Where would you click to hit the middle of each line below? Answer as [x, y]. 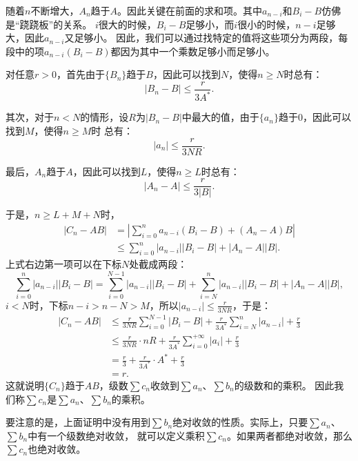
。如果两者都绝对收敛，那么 [290, 435]
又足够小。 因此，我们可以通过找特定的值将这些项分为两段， [201, 38]
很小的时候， [267, 24]
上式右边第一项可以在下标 [63, 264]
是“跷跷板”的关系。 [49, 24]
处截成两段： [158, 264]
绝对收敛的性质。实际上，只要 [240, 422]
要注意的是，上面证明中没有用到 [78, 422]
